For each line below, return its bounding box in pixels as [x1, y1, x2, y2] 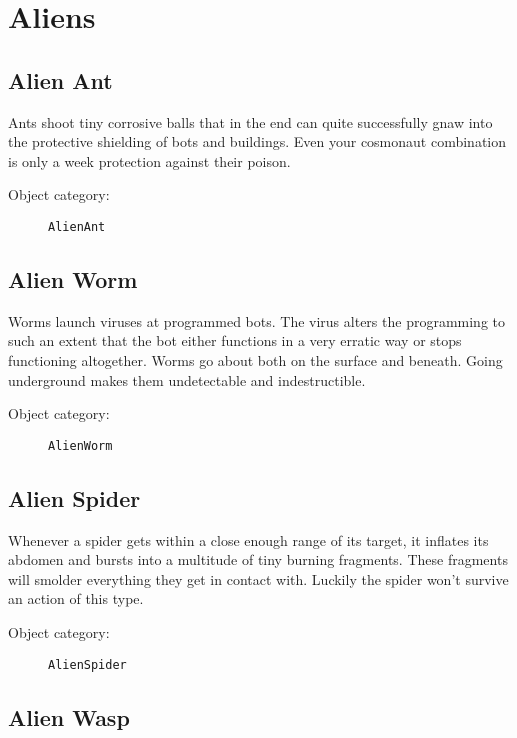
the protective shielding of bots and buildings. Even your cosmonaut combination [8, 131, 507, 152]
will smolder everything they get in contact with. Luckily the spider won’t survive [8, 568, 509, 589]
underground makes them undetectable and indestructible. [8, 369, 366, 390]
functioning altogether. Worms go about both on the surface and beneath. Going [8, 350, 503, 370]
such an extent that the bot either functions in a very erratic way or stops [8, 330, 462, 351]
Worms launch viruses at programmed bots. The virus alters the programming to [8, 310, 505, 331]
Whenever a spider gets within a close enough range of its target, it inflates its [8, 529, 489, 550]
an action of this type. [8, 588, 144, 609]
